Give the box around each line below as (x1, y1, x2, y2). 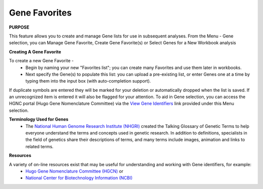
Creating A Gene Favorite (9, 49, 61, 54)
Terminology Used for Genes (9, 117, 69, 122)
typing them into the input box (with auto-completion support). (25, 78, 151, 84)
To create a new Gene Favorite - (9, 58, 74, 64)
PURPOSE (9, 24, 30, 30)
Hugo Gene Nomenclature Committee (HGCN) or (25, 168, 124, 174)
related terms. (25, 143, 54, 149)
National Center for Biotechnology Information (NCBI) (25, 175, 133, 181)
